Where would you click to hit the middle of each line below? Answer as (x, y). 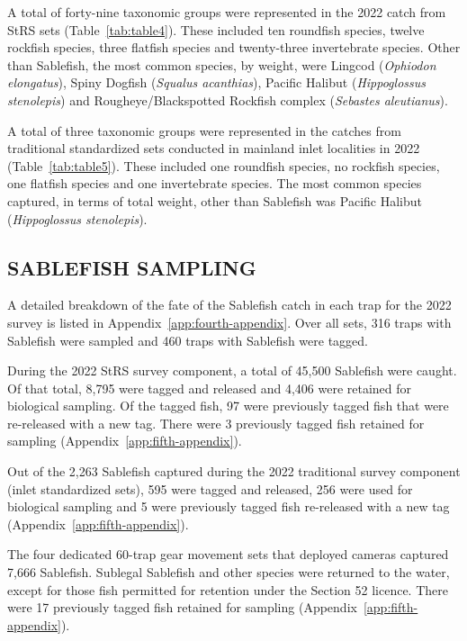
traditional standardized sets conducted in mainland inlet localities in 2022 (214, 148)
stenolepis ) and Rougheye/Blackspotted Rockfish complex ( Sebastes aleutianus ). (228, 99)
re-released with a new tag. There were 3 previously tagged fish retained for (216, 423)
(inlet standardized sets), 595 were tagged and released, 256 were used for (210, 488)
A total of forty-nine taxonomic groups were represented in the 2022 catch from (227, 12)
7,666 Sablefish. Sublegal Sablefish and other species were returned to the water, (229, 572)
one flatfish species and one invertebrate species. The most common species (215, 183)
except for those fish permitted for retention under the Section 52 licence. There (228, 589)
